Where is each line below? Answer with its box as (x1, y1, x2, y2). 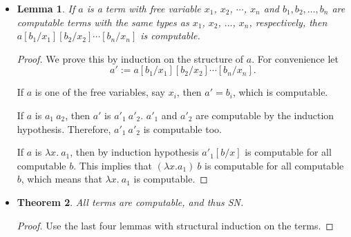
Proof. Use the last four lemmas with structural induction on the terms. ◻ (17, 218, 334, 232)
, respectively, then (249, 14, 328, 29)
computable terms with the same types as (17, 14, 189, 29)
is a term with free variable (86, 1, 201, 15)
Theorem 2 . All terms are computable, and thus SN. (17, 194, 244, 209)
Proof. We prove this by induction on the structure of (17, 51, 244, 65)
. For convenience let (252, 51, 339, 65)
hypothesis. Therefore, (17, 121, 111, 136)
